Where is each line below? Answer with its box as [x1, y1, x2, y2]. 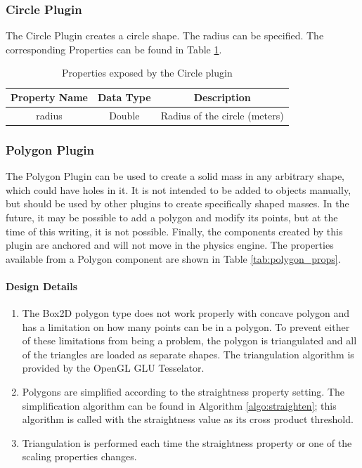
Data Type [97, 90, 151, 104]
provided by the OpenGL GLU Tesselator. [22, 360, 205, 375]
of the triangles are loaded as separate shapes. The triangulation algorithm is [22, 346, 354, 361]
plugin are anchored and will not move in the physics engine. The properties [6, 238, 334, 252]
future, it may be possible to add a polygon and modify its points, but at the [6, 209, 338, 224]
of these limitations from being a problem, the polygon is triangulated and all [22, 333, 357, 348]
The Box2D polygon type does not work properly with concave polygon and [22, 306, 350, 320]
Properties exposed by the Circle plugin [61, 65, 233, 80]
